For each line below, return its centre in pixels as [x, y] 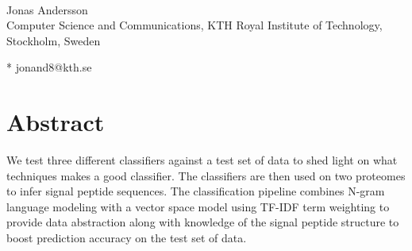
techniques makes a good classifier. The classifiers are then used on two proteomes [206, 175]
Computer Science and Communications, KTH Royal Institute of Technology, [194, 25]
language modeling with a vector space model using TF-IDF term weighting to [198, 206]
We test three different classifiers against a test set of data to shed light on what [202, 160]
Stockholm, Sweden [54, 40]
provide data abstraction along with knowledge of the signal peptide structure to [203, 222]
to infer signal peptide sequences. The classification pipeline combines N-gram [196, 191]
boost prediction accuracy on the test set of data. [127, 238]
